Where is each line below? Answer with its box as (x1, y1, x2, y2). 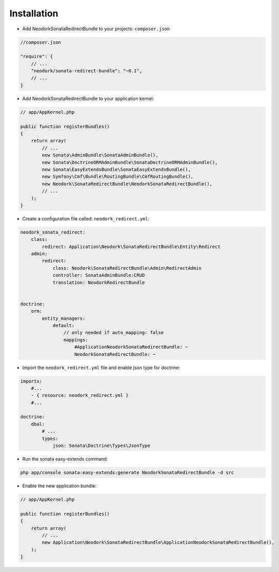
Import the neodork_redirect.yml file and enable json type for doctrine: (22, 364, 181, 371)
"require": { (20, 54, 53, 59)
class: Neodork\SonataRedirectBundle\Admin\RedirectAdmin (52, 265, 202, 271)
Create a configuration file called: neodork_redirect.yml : (22, 215, 150, 221)
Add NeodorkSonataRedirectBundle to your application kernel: (22, 95, 154, 101)
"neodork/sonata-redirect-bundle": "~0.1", (31, 68, 142, 74)
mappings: (63, 337, 88, 343)
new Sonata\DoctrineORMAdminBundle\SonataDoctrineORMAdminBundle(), (42, 159, 218, 165)
